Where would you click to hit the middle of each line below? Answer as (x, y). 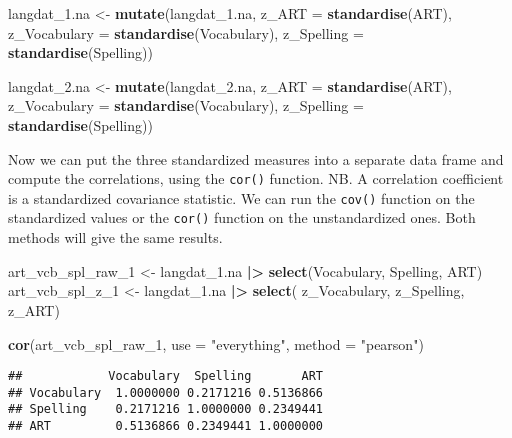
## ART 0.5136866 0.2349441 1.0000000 (165, 426)
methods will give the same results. (115, 237)
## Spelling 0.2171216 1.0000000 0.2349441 (165, 409)
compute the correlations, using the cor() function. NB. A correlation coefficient (256, 178)
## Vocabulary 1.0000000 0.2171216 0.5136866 (165, 392)
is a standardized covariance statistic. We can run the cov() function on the (241, 197)
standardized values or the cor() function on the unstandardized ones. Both (242, 217)
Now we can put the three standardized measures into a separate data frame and (256, 158)
